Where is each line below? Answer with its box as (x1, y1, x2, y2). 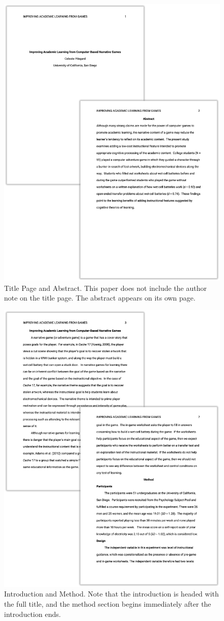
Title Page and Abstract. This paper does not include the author (4, 282, 207, 293)
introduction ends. (4, 608, 61, 619)
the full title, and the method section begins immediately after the (4, 599, 211, 609)
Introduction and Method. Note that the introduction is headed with (4, 588, 219, 599)
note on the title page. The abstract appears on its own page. (4, 292, 195, 303)
